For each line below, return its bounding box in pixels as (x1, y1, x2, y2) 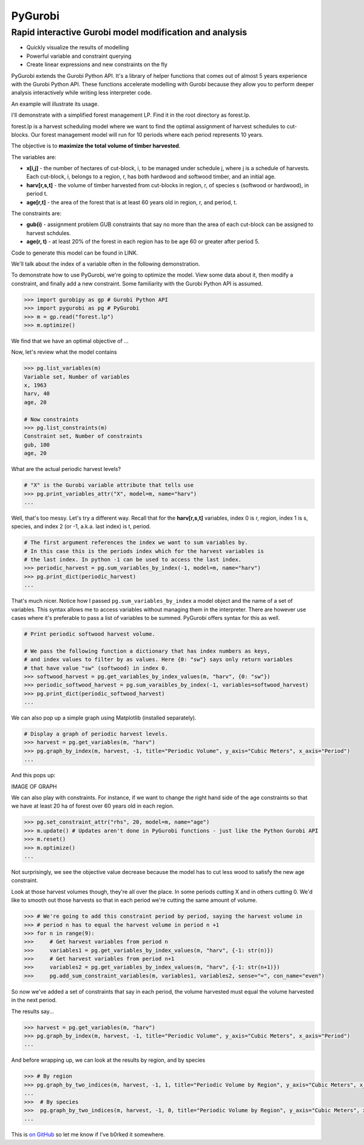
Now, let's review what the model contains (11, 348, 118, 356)
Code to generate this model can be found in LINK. (11, 249, 138, 256)
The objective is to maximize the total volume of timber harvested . (11, 142, 181, 150)
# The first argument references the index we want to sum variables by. (24, 539, 248, 546)
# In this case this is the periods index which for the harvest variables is (24, 548, 264, 554)
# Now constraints (24, 416, 79, 422)
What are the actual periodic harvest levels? (11, 466, 121, 473)
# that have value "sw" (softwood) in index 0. (24, 664, 168, 672)
